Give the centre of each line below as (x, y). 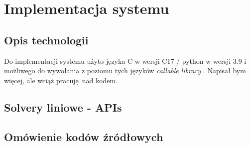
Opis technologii (46, 40)
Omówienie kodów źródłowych (84, 136)
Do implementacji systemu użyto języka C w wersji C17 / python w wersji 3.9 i (125, 61)
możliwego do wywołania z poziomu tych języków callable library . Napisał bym (125, 71)
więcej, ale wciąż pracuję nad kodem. (61, 80)
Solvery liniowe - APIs (63, 107)
